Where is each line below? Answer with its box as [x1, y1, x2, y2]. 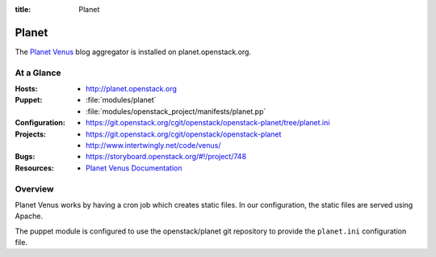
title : [15, 5, 31, 14]
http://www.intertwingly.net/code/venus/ [86, 141, 221, 150]
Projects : [15, 129, 46, 139]
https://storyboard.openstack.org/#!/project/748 [86, 152, 246, 162]
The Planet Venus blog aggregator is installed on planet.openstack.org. [15, 47, 252, 57]
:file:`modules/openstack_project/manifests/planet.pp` [86, 106, 266, 116]
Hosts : [15, 84, 38, 94]
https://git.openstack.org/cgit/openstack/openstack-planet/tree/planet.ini [86, 118, 330, 128]
